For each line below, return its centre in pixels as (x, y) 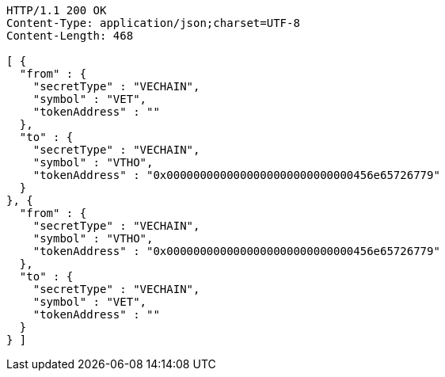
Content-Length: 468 (70, 36)
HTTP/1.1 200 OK (57, 10)
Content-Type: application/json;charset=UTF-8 (153, 23)
